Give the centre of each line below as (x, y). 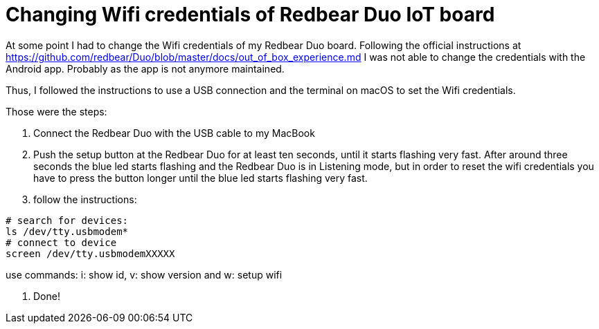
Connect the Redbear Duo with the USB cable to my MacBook (174, 133)
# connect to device (61, 242)
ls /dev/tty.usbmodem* (67, 231)
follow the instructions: (85, 199)
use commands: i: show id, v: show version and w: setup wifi (144, 274)
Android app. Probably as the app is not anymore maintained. (145, 68)
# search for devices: (67, 220)
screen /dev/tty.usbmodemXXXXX (90, 253)
